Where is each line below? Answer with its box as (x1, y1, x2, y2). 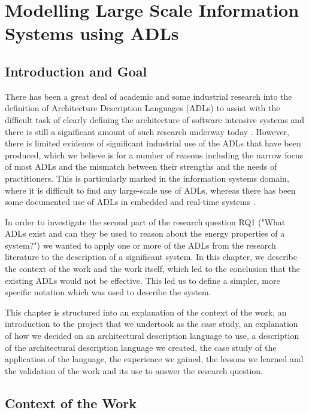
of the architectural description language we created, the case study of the (5, 341, 277, 353)
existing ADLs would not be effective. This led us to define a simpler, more (5, 274, 280, 286)
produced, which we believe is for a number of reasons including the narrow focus (5, 148, 304, 161)
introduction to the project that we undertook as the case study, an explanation (5, 317, 298, 330)
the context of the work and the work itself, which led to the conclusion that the (5, 262, 300, 275)
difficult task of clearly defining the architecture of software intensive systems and (5, 113, 304, 126)
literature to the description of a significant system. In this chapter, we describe (5, 250, 297, 263)
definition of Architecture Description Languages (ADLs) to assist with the (5, 102, 280, 114)
